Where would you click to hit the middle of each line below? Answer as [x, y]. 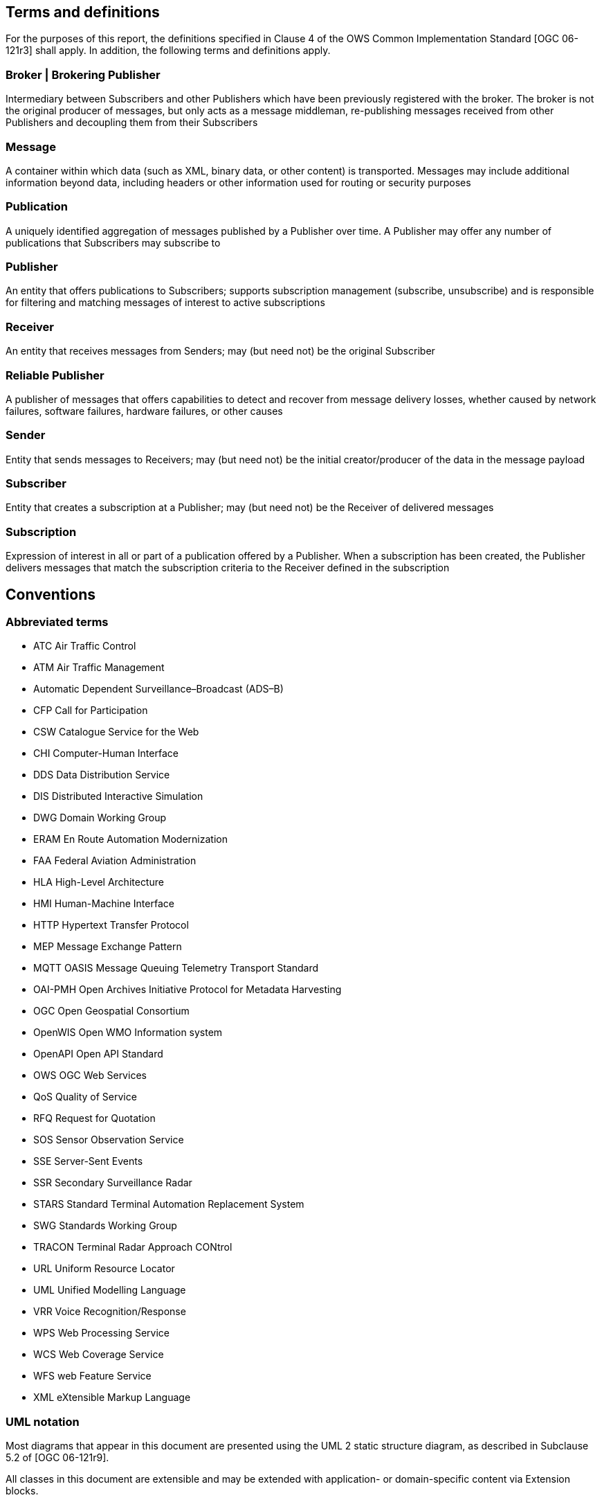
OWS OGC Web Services [90, 1075]
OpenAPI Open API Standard [98, 1054]
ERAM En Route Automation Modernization [130, 839]
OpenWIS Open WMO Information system [128, 1033]
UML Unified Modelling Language [110, 1290]
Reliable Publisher [55, 375]
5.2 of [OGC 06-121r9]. [57, 1458]
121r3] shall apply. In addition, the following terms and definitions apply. [168, 51]
